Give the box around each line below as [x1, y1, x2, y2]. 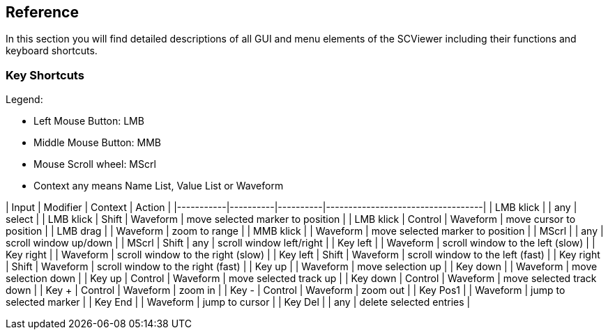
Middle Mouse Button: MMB [33, 137, 162, 149]
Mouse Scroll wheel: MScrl [33, 158, 156, 171]
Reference [6, 3, 79, 21]
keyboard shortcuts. [6, 45, 98, 57]
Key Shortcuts [6, 68, 84, 82]
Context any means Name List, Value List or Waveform [33, 180, 284, 192]
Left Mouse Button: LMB [33, 115, 144, 127]
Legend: [6, 93, 43, 106]
